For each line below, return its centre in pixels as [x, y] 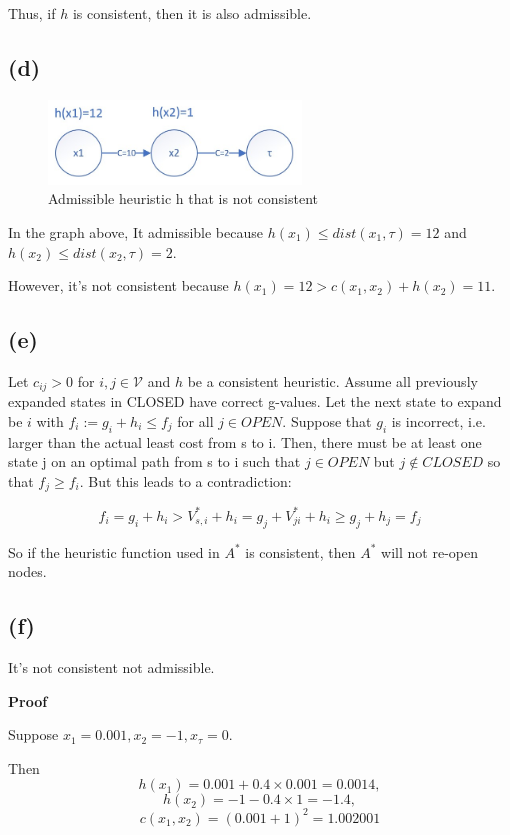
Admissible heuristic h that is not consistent [183, 198]
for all [195, 420]
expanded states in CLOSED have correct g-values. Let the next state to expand [255, 401]
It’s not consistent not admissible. [111, 667]
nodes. [27, 571]
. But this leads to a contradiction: [185, 480]
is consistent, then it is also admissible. [192, 13]
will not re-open [429, 551]
